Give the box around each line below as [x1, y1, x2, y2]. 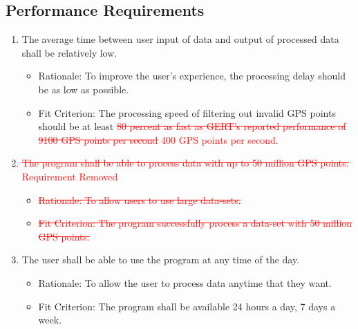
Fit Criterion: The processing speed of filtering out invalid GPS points [38, 105, 336, 120]
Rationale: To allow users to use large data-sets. [38, 192, 241, 207]
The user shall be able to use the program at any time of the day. [21, 252, 300, 267]
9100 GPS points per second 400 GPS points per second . [38, 132, 279, 147]
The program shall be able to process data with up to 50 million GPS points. [21, 156, 349, 170]
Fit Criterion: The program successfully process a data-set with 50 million [38, 216, 352, 230]
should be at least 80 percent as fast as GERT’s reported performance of [38, 119, 346, 133]
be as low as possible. [38, 82, 129, 96]
